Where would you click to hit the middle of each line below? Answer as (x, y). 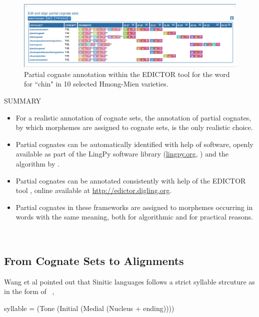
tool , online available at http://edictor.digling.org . (94, 190)
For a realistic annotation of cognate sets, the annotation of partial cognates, (133, 117)
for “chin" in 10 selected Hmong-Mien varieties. (96, 84)
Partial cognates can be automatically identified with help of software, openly (134, 144)
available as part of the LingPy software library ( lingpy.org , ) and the (122, 154)
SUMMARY (23, 101)
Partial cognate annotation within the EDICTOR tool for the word (127, 74)
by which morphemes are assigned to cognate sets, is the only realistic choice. (134, 127)
